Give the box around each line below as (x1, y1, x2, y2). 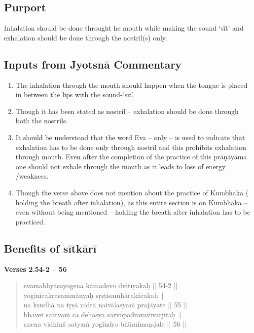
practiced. (15, 216, 45, 226)
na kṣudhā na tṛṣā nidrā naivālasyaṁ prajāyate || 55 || (23, 299, 187, 310)
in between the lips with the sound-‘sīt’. (15, 89, 135, 100)
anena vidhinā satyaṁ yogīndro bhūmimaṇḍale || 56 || (23, 319, 186, 329)
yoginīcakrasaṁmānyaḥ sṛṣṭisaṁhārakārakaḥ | (23, 290, 164, 300)
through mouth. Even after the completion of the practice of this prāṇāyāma (15, 151, 247, 162)
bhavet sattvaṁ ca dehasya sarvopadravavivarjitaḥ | (23, 309, 181, 319)
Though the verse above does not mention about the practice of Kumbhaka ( (15, 187, 249, 197)
